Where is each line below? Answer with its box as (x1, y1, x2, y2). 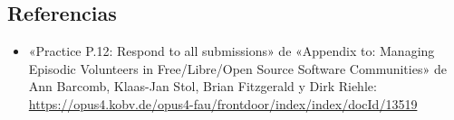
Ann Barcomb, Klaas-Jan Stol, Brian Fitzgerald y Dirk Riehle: (28, 77, 377, 96)
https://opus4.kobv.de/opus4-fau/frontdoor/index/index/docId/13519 (28, 94, 418, 113)
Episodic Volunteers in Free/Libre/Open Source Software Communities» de (28, 59, 447, 78)
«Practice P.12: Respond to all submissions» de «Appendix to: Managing (28, 42, 435, 60)
